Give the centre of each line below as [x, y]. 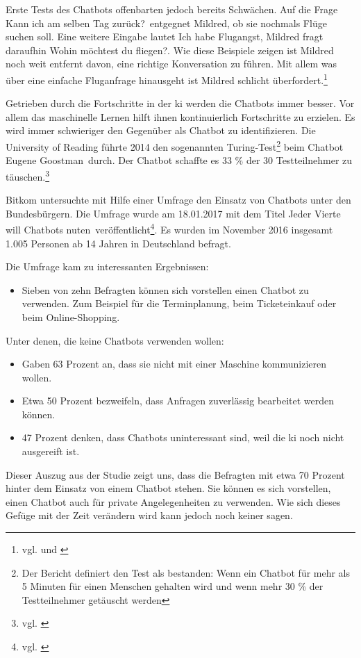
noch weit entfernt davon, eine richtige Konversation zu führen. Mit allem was [171, 64]
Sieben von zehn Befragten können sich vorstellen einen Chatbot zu [165, 289]
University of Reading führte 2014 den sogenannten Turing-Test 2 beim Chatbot [175, 146]
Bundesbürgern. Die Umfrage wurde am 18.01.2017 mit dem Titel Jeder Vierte [173, 213]
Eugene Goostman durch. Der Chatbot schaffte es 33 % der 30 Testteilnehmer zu [179, 160]
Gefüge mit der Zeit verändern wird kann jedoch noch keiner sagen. [149, 515]
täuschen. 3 [28, 175]
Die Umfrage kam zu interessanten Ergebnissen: [107, 266]
